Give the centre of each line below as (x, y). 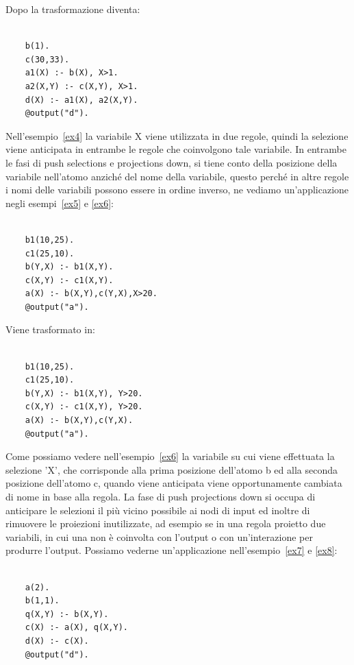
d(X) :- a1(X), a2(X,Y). (81, 100)
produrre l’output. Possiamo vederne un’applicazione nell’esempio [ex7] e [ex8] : (172, 550)
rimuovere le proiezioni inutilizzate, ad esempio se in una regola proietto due (166, 523)
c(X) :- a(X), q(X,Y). (76, 628)
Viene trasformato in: (50, 329)
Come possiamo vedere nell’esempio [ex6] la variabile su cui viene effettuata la (170, 456)
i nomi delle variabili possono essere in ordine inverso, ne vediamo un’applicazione (177, 190)
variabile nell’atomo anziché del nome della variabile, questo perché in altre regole (177, 176)
